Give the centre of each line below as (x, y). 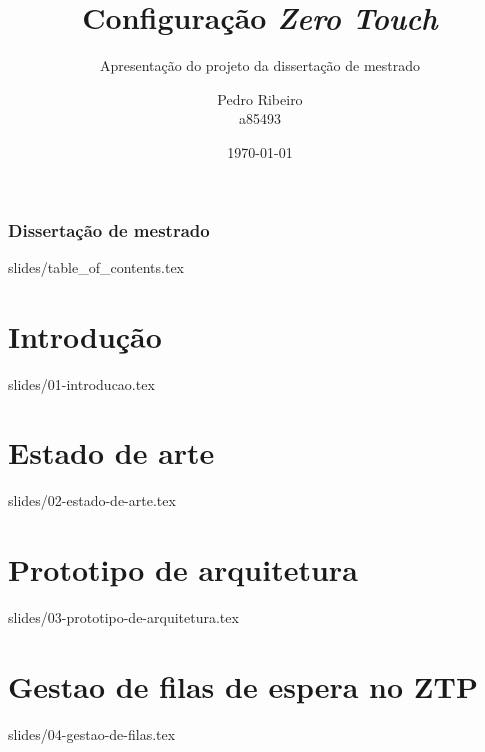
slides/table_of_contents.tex (96, 266)
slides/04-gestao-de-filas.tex (92, 733)
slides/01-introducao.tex (81, 383)
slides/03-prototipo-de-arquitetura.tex (123, 616)
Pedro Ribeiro (260, 98)
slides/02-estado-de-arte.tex (92, 500)
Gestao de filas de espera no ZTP (243, 685)
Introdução (85, 335)
